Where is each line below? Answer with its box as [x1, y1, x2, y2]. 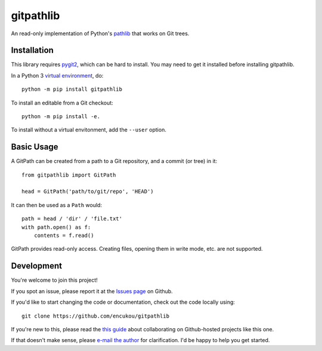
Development [11, 261, 63, 271]
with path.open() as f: [21, 224, 91, 230]
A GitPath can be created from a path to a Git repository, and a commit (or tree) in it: [11, 158, 218, 165]
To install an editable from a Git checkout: [11, 99, 113, 106]
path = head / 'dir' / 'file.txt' [21, 215, 122, 222]
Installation [11, 45, 54, 56]
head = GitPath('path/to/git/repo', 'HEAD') [21, 188, 154, 195]
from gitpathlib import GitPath [21, 171, 116, 178]
